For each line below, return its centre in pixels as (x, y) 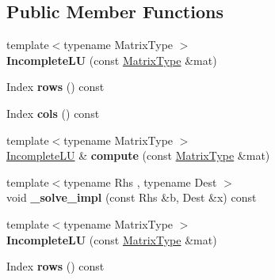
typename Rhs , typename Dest (140, 182)
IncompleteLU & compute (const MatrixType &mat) (138, 155)
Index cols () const (53, 113)
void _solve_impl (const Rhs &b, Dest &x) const (132, 197)
